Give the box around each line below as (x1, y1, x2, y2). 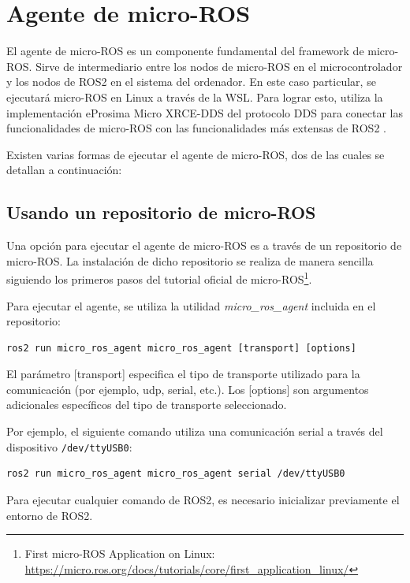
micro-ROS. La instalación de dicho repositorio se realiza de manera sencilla (6, 252, 374, 269)
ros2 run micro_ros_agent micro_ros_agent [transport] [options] (6, 342, 356, 354)
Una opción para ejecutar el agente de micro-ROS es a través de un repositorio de (6, 237, 402, 254)
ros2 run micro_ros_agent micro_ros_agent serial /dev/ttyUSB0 (6, 468, 345, 480)
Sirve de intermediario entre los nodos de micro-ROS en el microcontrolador (35, 58, 403, 74)
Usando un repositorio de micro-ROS (6, 200, 316, 225)
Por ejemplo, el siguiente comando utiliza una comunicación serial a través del (6, 423, 383, 440)
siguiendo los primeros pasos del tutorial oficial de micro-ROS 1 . (6, 269, 312, 287)
